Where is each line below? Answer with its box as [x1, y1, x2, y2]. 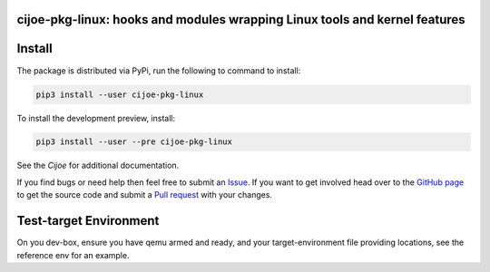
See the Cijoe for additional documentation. [16, 160, 180, 171]
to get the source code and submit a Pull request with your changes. [16, 189, 272, 200]
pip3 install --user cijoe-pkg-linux [35, 89, 204, 100]
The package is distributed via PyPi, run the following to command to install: [16, 64, 301, 76]
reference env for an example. [16, 249, 130, 260]
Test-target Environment [16, 213, 160, 228]
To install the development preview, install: [16, 112, 176, 123]
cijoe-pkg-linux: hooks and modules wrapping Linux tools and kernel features [16, 12, 466, 27]
